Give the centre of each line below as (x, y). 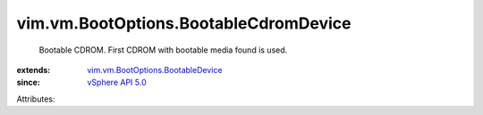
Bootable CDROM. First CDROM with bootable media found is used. (163, 50)
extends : (34, 70)
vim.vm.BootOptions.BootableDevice (155, 70)
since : (28, 82)
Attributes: (36, 99)
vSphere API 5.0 (117, 82)
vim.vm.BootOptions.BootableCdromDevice (184, 23)
